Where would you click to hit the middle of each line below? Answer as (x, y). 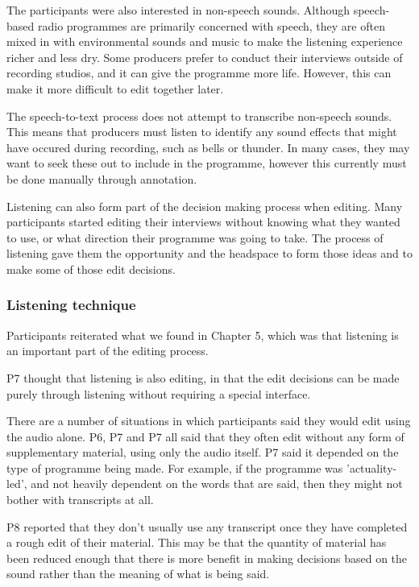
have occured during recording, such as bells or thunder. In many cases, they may (208, 147)
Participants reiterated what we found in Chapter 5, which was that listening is (203, 335)
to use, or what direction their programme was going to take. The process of (195, 237)
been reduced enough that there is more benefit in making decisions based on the (207, 558)
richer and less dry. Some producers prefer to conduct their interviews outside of (205, 57)
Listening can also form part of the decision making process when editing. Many (205, 206)
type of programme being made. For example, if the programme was (175, 467)
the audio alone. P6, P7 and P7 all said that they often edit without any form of (205, 436)
